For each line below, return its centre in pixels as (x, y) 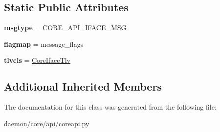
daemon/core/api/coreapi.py (47, 123)
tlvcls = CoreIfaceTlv (37, 60)
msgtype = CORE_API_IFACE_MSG (65, 28)
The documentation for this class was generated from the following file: (110, 107)
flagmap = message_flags (44, 44)
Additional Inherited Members (83, 86)
